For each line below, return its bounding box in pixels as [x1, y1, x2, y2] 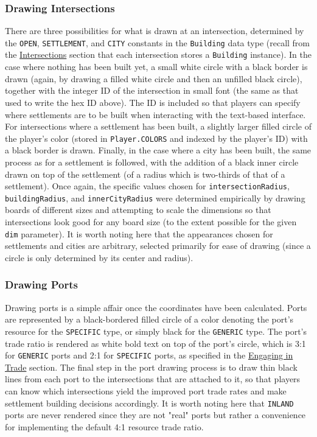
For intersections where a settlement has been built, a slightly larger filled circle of [5, 120, 312, 133]
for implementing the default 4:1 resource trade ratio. [5, 420, 204, 433]
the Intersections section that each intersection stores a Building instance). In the [5, 48, 312, 61]
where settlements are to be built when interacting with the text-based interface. [5, 108, 306, 121]
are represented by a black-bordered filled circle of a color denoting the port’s [5, 313, 294, 326]
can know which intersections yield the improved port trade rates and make [5, 384, 287, 397]
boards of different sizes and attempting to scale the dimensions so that [5, 203, 271, 216]
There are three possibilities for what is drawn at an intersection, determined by [5, 24, 304, 37]
